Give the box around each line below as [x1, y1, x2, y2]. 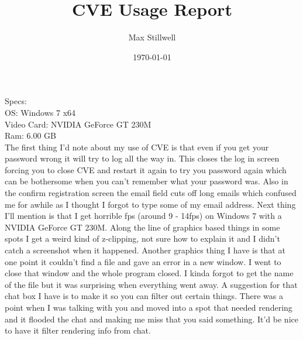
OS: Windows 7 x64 [5, 106, 76, 118]
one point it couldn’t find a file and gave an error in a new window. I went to [5, 255, 281, 267]
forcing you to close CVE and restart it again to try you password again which [5, 163, 287, 176]
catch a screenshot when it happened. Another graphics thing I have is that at [5, 244, 285, 256]
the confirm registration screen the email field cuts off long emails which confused [5, 187, 297, 199]
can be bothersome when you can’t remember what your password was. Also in [5, 175, 288, 187]
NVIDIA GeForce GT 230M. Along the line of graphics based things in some [5, 221, 280, 233]
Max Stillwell [128, 31, 176, 43]
